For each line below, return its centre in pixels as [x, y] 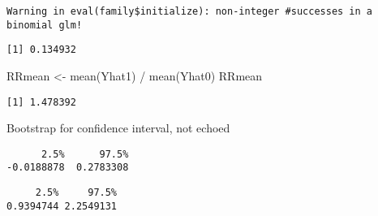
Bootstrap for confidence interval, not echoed [118, 128]
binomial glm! [45, 25]
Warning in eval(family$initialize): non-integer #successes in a [190, 11]
